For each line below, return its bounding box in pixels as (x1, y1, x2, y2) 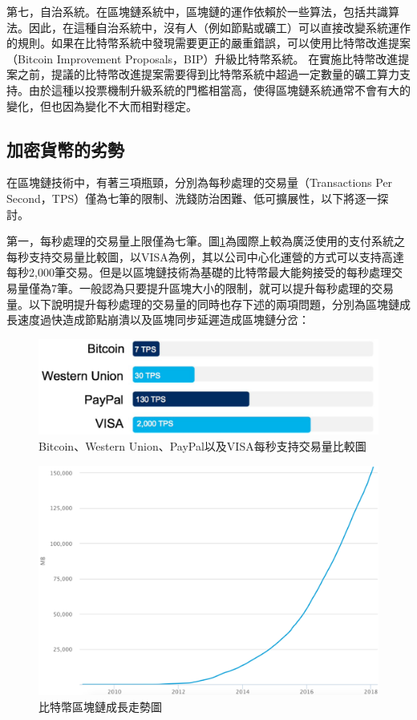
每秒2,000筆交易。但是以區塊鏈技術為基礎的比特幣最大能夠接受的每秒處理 (6, 264, 391, 281)
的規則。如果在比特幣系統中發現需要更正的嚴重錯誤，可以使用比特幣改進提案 (6, 34, 411, 51)
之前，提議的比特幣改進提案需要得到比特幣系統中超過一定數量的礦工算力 (17, 66, 399, 83)
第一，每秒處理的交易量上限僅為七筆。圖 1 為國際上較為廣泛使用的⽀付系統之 (6, 233, 405, 249)
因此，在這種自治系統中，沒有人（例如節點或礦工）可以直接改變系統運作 (28, 18, 411, 35)
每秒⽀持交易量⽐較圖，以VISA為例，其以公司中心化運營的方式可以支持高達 (6, 248, 404, 265)
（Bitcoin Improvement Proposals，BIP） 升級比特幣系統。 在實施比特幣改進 (6, 50, 399, 67)
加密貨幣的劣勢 (6, 136, 124, 161)
